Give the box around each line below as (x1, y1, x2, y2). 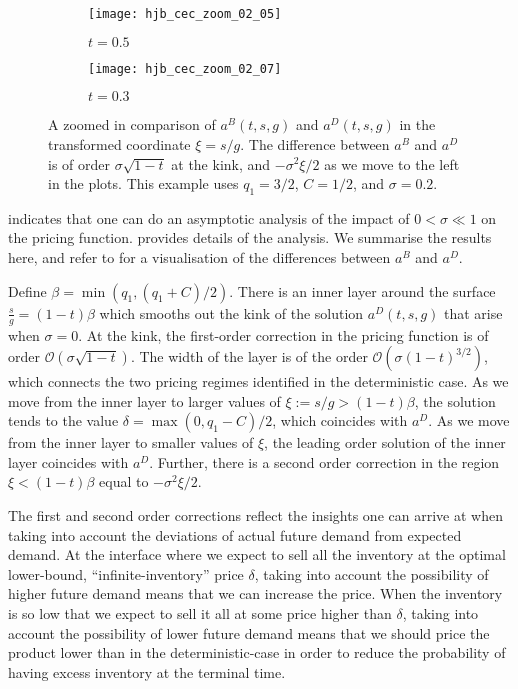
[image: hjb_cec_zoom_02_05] (88, 7, 282, 21)
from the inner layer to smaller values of (8, 432, 254, 453)
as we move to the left (324, 153, 460, 174)
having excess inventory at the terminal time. (8, 661, 286, 682)
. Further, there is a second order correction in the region (149, 451, 500, 472)
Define (8, 280, 47, 301)
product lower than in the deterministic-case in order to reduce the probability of (8, 642, 506, 663)
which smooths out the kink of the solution (99, 302, 364, 323)
